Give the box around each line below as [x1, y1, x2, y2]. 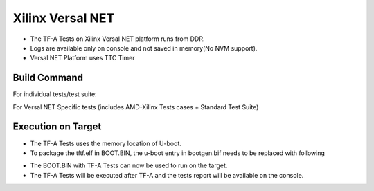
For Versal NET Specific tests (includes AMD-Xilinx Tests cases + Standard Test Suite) [12, 102, 259, 111]
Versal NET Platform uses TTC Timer [30, 54, 135, 62]
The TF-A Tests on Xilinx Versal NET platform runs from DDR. [30, 35, 205, 43]
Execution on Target [12, 121, 102, 133]
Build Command [12, 72, 83, 84]
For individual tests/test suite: [12, 90, 97, 98]
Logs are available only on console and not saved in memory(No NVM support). [30, 44, 258, 52]
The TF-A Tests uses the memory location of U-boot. [30, 139, 181, 147]
